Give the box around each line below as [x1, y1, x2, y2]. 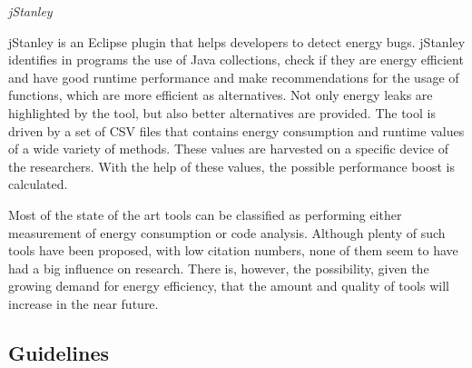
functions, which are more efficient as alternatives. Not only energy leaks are [8, 85, 433, 104]
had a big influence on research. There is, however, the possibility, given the [8, 258, 429, 277]
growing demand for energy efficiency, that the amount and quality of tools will [8, 276, 449, 295]
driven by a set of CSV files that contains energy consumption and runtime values [8, 121, 465, 140]
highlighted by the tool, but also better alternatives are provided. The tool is [8, 103, 436, 122]
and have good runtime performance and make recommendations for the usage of [8, 67, 459, 86]
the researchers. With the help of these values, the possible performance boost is [8, 156, 455, 175]
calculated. [8, 174, 68, 194]
